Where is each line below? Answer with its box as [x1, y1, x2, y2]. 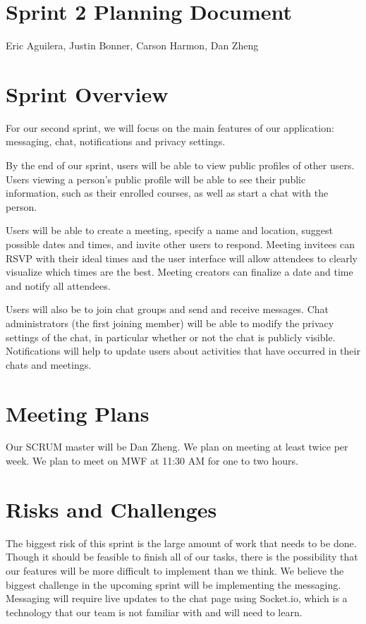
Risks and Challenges [6, 494, 217, 523]
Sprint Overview [6, 79, 169, 108]
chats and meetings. [6, 357, 92, 372]
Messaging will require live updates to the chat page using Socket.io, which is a [6, 591, 348, 606]
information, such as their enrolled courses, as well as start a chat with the [6, 185, 329, 200]
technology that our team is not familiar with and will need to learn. [6, 604, 303, 619]
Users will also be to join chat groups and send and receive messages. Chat [6, 302, 329, 317]
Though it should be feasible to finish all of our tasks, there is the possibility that [6, 549, 358, 564]
